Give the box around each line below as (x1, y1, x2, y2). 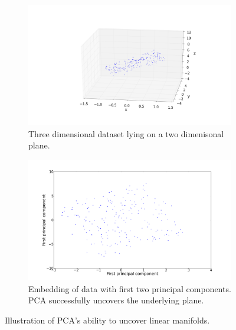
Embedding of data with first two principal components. (28, 282, 231, 295)
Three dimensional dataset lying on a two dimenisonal (28, 127, 224, 140)
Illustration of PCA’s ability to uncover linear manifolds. (5, 314, 210, 326)
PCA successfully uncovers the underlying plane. (28, 294, 204, 306)
